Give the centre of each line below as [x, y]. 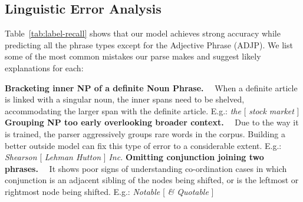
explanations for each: [44, 67]
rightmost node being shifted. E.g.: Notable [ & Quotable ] [109, 191]
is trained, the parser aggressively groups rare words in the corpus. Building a [145, 133]
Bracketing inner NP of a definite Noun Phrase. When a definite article [151, 87]
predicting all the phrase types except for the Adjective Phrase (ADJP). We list [149, 44]
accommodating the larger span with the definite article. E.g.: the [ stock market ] [152, 110]
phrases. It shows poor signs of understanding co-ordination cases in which [146, 168]
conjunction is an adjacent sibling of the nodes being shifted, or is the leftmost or [152, 180]
